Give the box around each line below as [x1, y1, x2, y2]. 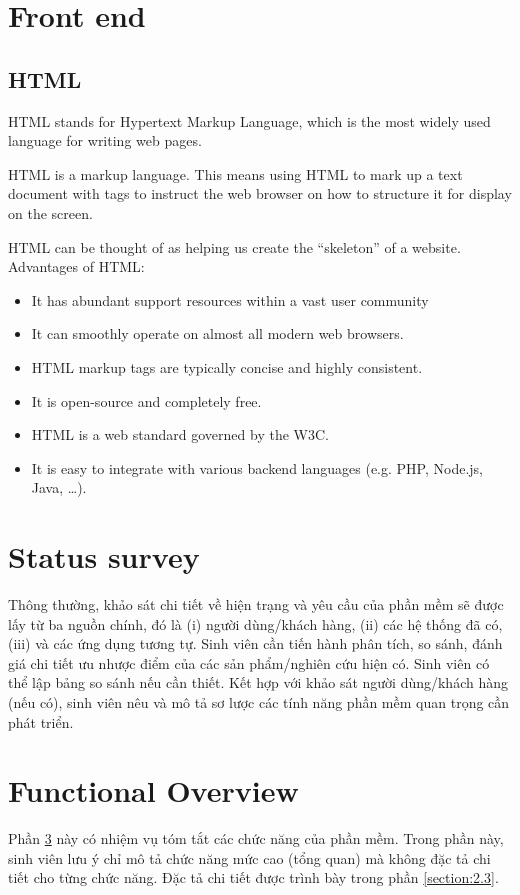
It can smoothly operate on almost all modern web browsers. [31, 323, 404, 344]
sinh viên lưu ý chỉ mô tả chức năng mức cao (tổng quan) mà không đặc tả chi [8, 847, 491, 868]
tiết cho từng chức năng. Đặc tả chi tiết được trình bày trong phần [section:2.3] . [8, 867, 499, 888]
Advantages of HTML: [8, 256, 145, 277]
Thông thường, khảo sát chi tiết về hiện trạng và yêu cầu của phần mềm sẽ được [8, 594, 504, 615]
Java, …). [31, 477, 87, 498]
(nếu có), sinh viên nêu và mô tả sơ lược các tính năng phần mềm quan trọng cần [8, 691, 510, 712]
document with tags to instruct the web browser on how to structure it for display [8, 183, 512, 204]
